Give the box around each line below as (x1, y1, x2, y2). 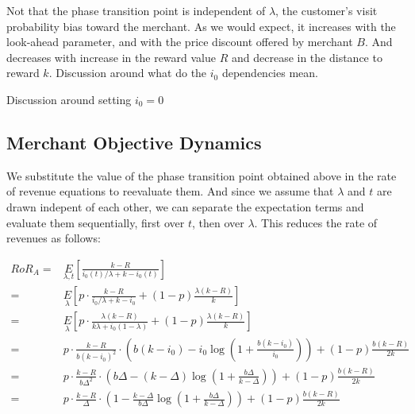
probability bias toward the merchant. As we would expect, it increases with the (6, 17, 396, 34)
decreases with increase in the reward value (6, 48, 217, 65)
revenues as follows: (6, 230, 101, 246)
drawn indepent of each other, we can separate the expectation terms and (6, 198, 364, 215)
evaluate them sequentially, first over (6, 214, 185, 230)
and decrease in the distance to (231, 48, 382, 65)
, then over (191, 214, 244, 230)
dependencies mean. (221, 64, 318, 81)
